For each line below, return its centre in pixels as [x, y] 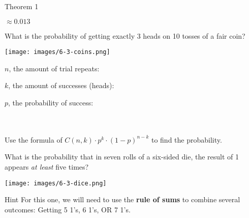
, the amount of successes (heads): [61, 85]
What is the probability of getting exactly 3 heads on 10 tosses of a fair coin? [125, 35]
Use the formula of [34, 139]
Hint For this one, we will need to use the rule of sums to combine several [122, 199]
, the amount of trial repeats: [54, 68]
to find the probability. [186, 139]
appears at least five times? [47, 167]
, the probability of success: [51, 103]
